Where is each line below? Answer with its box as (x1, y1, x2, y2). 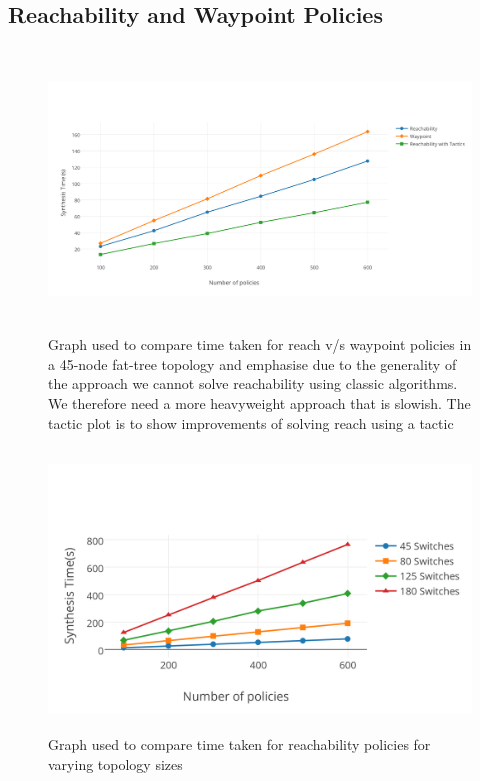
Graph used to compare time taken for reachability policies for (48, 734, 431, 755)
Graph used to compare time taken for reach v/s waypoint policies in (48, 334, 472, 355)
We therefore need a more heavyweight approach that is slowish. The (48, 393, 471, 414)
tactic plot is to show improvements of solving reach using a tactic (48, 412, 454, 433)
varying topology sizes (48, 753, 183, 774)
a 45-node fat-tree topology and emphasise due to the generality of (48, 353, 457, 374)
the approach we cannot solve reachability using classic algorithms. (48, 373, 458, 394)
